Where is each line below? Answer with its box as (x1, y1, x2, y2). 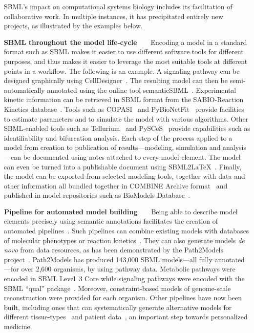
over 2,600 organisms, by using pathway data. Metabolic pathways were (21, 264, 235, 274)
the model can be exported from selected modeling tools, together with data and (4, 171, 245, 181)
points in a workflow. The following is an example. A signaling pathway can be (4, 65, 240, 76)
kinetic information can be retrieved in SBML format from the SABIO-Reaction (4, 94, 244, 104)
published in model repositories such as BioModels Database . (4, 190, 190, 200)
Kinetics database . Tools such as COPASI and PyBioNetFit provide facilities (4, 104, 244, 114)
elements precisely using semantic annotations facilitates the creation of (4, 216, 218, 226)
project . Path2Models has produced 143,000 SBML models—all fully (4, 254, 212, 264)
